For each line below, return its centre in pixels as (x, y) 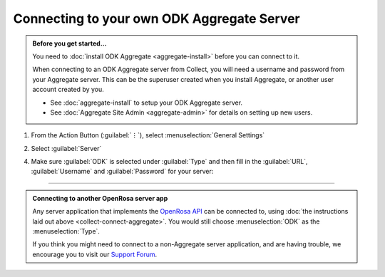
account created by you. (68, 90)
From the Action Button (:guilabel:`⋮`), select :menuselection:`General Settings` (148, 135)
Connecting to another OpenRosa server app (100, 198)
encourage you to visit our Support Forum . (95, 254)
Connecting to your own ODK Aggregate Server (156, 19)
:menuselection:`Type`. (66, 231)
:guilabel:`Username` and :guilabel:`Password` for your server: (122, 172)
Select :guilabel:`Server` (66, 148)
